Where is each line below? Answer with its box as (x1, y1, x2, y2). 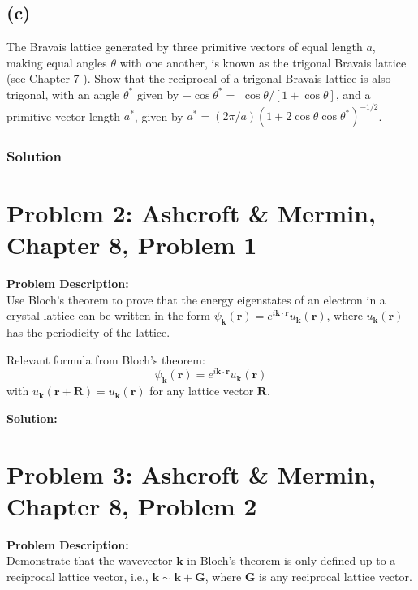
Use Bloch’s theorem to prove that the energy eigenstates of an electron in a (6, 291, 386, 308)
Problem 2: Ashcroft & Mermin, (6, 196, 376, 230)
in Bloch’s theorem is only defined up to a (187, 552, 396, 569)
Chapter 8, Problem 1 (6, 228, 257, 261)
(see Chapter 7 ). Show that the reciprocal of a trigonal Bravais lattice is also (6, 70, 391, 87)
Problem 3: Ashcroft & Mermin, (6, 457, 376, 490)
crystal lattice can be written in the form (6, 307, 211, 324)
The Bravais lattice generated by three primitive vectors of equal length (6, 38, 363, 55)
